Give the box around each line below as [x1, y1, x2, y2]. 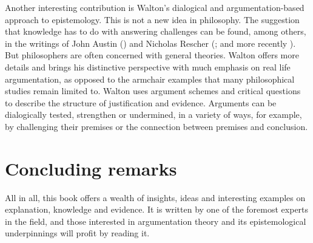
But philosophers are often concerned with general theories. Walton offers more [5, 49, 299, 61]
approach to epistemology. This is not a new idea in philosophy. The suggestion [5, 13, 300, 26]
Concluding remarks [5, 156, 177, 180]
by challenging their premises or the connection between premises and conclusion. [5, 120, 308, 132]
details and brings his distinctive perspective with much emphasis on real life [5, 60, 291, 73]
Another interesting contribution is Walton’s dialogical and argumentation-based [5, 1, 305, 13]
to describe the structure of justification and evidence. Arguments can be [5, 96, 277, 109]
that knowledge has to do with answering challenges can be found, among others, [5, 25, 306, 38]
